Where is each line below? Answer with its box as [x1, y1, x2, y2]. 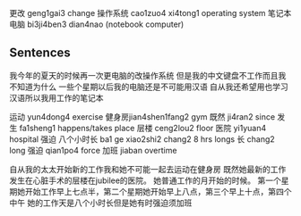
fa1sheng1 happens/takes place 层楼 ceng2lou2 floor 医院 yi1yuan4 [19, 122, 267, 133]
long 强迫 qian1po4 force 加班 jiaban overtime [9, 145, 177, 155]
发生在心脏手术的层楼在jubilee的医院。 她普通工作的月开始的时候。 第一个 [9, 175, 282, 186]
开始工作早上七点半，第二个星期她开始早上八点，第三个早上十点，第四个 [24, 186, 292, 196]
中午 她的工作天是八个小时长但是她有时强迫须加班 [9, 197, 193, 208]
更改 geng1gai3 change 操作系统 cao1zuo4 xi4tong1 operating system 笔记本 [9, 8, 292, 18]
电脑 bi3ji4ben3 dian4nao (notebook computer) [9, 19, 185, 29]
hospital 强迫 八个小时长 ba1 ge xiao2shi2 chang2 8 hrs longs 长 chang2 [9, 133, 275, 145]
